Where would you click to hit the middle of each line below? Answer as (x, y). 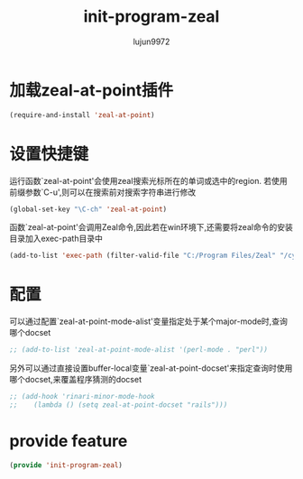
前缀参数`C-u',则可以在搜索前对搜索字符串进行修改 (103, 192)
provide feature (69, 441)
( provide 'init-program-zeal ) (66, 465)
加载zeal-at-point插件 (92, 90)
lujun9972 (151, 41)
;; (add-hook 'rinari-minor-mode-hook (82, 397)
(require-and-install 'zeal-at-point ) (82, 115)
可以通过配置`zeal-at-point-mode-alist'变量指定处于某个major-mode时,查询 (149, 321)
